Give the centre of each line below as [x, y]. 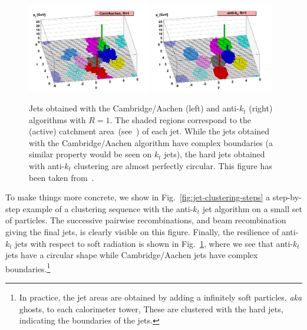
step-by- [287, 197]
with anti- [47, 166]
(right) [261, 108]
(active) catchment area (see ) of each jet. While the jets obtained [149, 131]
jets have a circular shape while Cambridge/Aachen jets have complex [132, 255]
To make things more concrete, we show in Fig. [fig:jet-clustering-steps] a [138, 197]
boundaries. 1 [28, 268]
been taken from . [62, 177]
